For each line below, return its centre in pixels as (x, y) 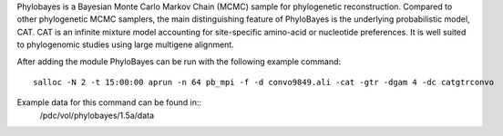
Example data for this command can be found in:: (109, 102)
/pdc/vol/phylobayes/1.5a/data (97, 115)
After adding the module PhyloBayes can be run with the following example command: (179, 61)
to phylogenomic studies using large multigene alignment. (125, 44)
